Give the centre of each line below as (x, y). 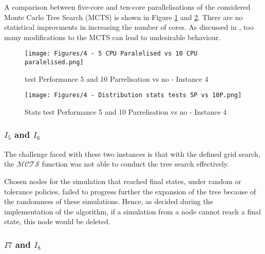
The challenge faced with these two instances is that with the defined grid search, (132, 153)
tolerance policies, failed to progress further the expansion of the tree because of (130, 191)
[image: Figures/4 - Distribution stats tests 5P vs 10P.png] (133, 95)
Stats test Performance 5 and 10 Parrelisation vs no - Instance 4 (126, 111)
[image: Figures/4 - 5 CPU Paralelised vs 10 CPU (111, 54)
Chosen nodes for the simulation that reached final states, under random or (123, 181)
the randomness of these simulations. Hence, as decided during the (109, 201)
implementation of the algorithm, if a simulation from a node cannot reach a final (132, 211)
